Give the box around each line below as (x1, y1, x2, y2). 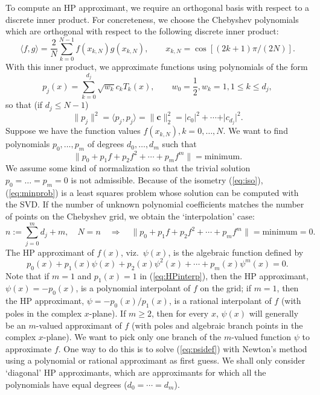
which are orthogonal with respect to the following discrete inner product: (5, 25, 279, 37)
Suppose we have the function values (5, 124, 141, 137)
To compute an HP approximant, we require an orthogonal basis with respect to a (5, 1, 310, 13)
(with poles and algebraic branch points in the (132, 318, 303, 331)
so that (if (5, 98, 43, 111)
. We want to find (223, 124, 288, 137)
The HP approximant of (5, 245, 94, 258)
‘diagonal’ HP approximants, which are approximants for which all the (5, 365, 266, 378)
